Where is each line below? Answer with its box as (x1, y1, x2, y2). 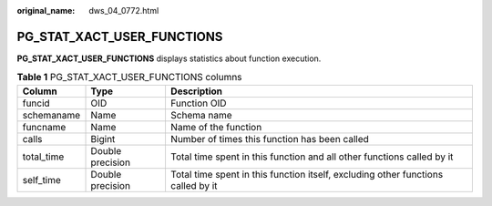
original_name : (16, 5, 76, 15)
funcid (22, 97, 50, 109)
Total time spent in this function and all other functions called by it (169, 150, 454, 163)
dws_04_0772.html (88, 5, 159, 15)
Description (169, 85, 223, 98)
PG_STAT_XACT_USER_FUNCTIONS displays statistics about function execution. (16, 53, 322, 64)
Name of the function (169, 120, 262, 133)
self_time (22, 173, 61, 186)
